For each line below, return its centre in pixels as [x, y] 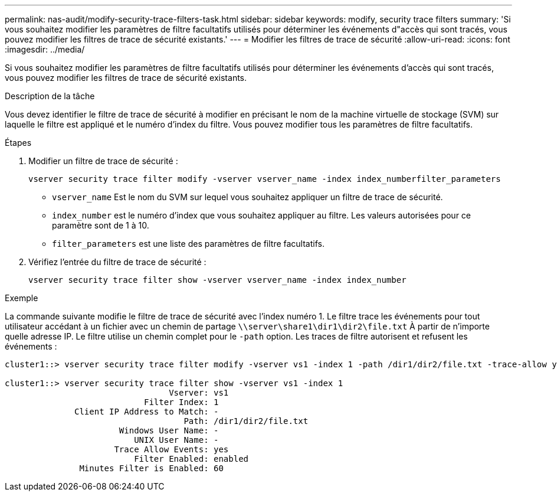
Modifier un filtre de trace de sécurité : [103, 161]
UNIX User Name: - [176, 440]
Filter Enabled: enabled [191, 459]
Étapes [18, 143]
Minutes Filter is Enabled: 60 [151, 468]
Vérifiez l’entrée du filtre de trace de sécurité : [117, 262]
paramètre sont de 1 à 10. [101, 225]
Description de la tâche [50, 96]
